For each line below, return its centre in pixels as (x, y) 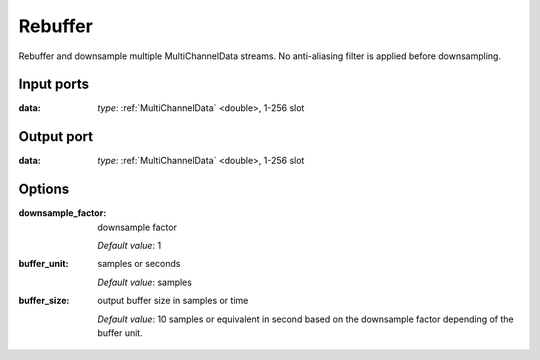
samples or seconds (139, 264)
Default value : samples (144, 282)
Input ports (54, 84)
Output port (56, 136)
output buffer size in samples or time (173, 301)
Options (44, 189)
